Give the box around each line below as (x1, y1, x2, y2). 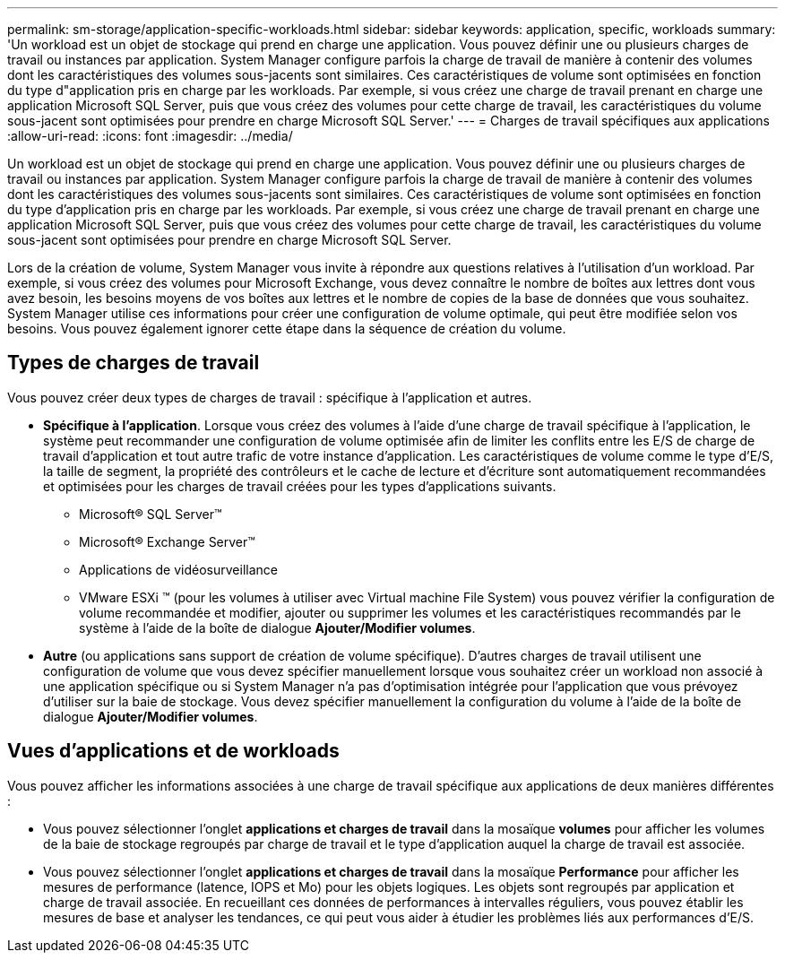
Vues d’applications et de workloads (7, 739, 340, 763)
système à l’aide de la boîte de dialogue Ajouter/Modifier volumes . (79, 619, 476, 636)
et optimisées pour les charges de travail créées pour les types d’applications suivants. (43, 478, 556, 494)
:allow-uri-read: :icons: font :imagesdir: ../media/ (7, 128, 293, 143)
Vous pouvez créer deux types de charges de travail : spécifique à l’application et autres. (7, 389, 532, 405)
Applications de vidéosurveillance (79, 561, 278, 577)
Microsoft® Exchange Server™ (79, 533, 255, 549)
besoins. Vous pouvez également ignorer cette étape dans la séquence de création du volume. (7, 321, 566, 336)
